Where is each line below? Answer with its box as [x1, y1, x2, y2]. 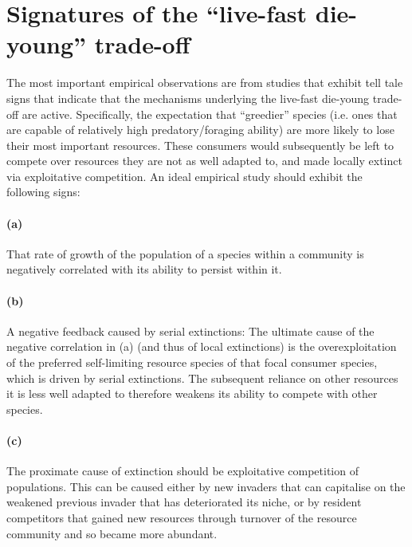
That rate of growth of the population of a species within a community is [6, 245, 364, 262]
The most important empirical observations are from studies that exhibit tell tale [6, 74, 403, 91]
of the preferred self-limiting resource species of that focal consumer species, [6, 354, 378, 371]
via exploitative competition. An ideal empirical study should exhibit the [6, 167, 363, 184]
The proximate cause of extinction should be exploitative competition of [6, 462, 359, 479]
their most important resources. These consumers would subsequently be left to [6, 136, 394, 153]
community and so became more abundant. [6, 525, 218, 541]
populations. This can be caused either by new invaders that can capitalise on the [6, 478, 406, 494]
